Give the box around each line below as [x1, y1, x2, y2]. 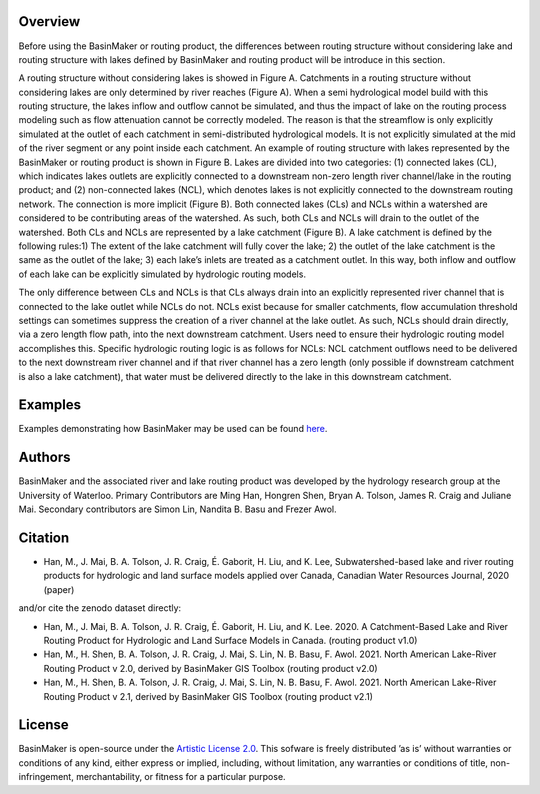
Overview [18, 13, 81, 30]
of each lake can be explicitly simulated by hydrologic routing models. [18, 268, 307, 280]
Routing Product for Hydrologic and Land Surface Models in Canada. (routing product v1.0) [43, 634, 418, 646]
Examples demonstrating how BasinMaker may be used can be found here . [18, 423, 328, 435]
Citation [18, 529, 70, 546]
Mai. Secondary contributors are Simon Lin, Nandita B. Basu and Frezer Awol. [18, 503, 337, 515]
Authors [18, 449, 71, 466]
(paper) [43, 583, 75, 595]
